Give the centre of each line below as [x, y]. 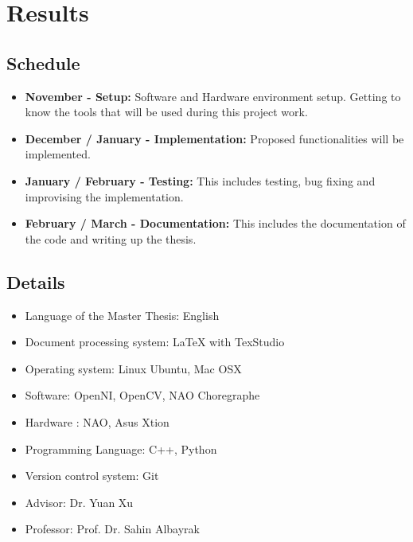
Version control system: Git [92, 476]
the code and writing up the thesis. [111, 238]
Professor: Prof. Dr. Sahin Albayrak [112, 529]
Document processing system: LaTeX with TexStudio [155, 342]
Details [36, 281]
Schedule [43, 62]
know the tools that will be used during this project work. [166, 112]
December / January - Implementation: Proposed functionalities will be [214, 138]
